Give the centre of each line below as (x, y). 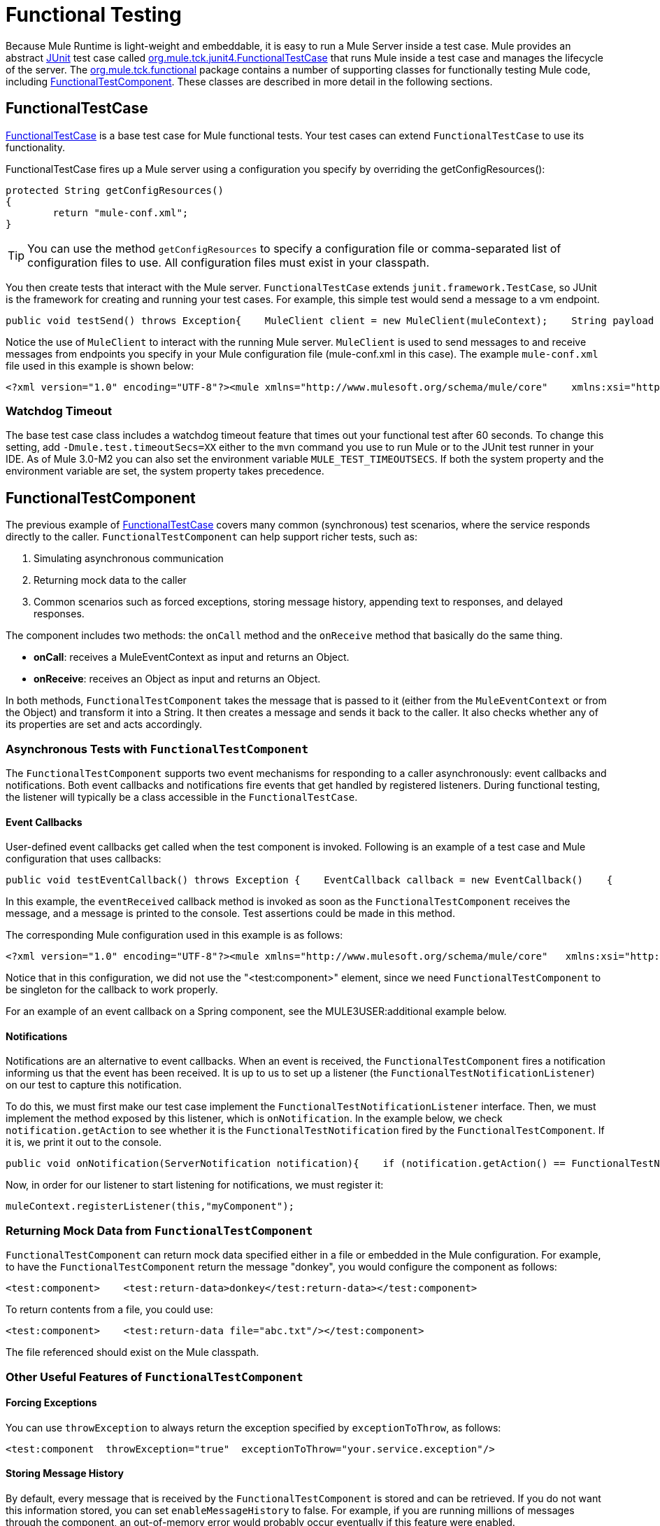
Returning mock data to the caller (110, 580)
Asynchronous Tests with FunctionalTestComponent (157, 749)
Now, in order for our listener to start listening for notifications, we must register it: (195, 1185)
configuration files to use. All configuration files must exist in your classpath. (229, 262)
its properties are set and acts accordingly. (104, 724)
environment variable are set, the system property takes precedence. (165, 471)
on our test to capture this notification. (94, 1085)
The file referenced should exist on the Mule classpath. (132, 1352)
